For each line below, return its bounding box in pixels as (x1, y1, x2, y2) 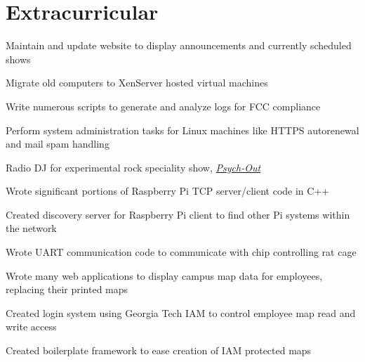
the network (6, 221, 57, 235)
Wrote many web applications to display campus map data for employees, (6, 268, 323, 283)
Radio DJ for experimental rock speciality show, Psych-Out (6, 160, 261, 174)
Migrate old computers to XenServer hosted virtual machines (6, 75, 268, 90)
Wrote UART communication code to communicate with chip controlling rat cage (6, 245, 357, 259)
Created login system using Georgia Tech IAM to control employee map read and (6, 305, 356, 320)
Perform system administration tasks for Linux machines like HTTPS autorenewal (6, 122, 359, 137)
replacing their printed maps (6, 282, 128, 297)
